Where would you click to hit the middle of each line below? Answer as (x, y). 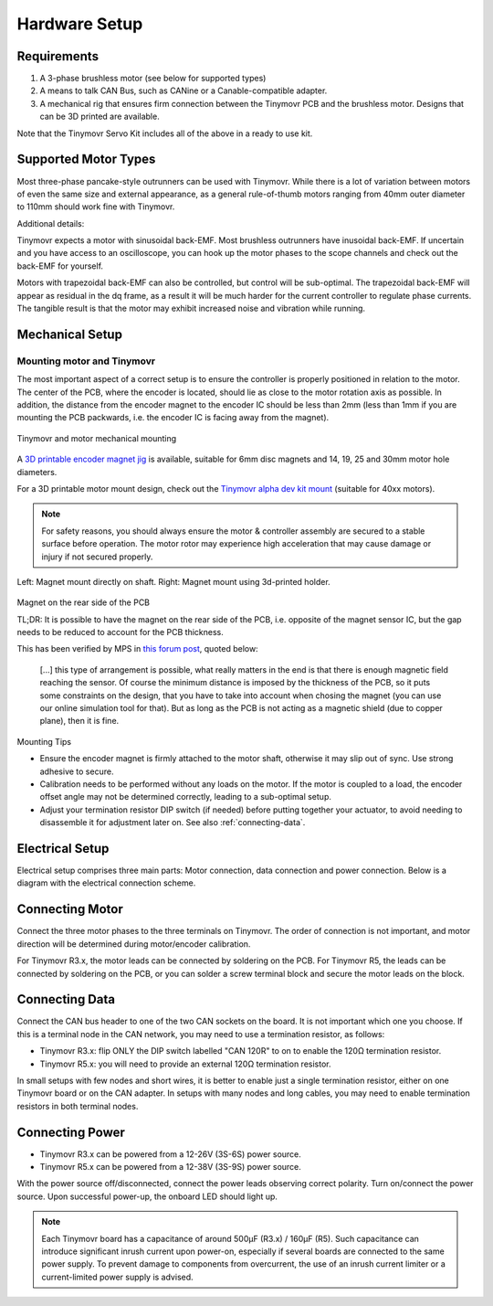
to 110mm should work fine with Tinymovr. (96, 207)
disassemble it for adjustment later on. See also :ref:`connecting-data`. (173, 823)
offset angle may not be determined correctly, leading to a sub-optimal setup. (186, 797)
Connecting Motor (70, 909)
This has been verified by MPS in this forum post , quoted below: (138, 649)
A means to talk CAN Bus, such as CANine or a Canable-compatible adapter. (184, 90)
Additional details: (51, 223)
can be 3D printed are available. (100, 117)
